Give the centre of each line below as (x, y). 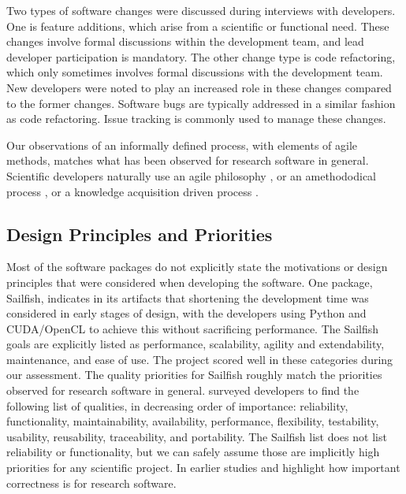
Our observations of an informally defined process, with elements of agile (182, 145)
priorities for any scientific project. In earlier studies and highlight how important (203, 468)
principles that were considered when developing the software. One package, (190, 282)
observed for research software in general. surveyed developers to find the (183, 390)
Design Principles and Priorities (140, 234)
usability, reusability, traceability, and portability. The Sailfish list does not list (197, 436)
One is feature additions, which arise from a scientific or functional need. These (198, 26)
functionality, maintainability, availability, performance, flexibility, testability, (193, 421)
